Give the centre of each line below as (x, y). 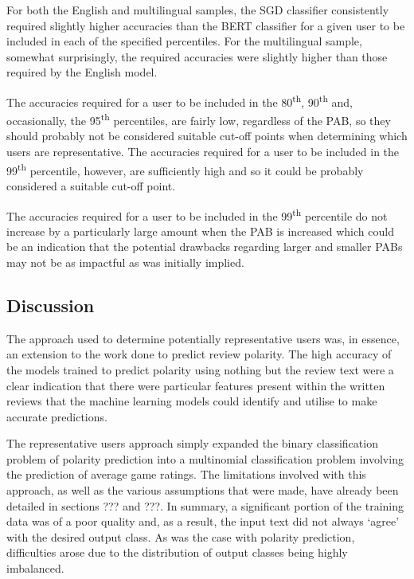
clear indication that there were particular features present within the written (196, 385)
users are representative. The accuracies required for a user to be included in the (203, 152)
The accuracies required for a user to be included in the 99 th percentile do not (197, 214)
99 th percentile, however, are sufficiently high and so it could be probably (185, 169)
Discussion (51, 305)
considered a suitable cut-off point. (91, 185)
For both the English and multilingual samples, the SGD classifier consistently (198, 10)
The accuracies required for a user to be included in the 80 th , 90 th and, (180, 100)
